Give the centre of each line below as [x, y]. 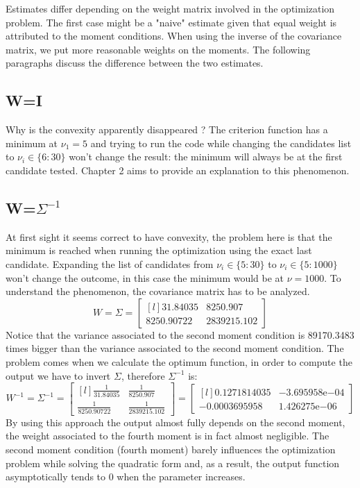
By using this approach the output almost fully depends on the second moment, [175, 422]
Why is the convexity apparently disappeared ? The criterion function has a [167, 129]
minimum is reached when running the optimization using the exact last [159, 250]
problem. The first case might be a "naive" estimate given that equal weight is [171, 22]
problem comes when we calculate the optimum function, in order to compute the [179, 361]
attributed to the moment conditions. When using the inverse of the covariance [174, 36]
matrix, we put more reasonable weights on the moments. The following [158, 49]
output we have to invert [58, 375]
